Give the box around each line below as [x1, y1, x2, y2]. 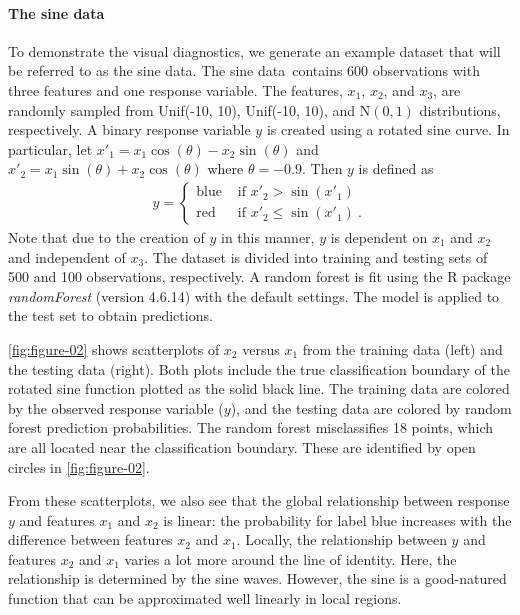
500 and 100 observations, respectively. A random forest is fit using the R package [8, 266, 511, 287]
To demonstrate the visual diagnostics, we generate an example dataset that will [8, 40, 501, 61]
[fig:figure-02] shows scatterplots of [8, 338, 220, 359]
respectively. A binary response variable [8, 119, 251, 140]
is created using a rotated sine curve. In [266, 119, 510, 140]
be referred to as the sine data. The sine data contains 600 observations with [8, 60, 480, 81]
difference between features [8, 529, 173, 550]
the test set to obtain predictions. [8, 305, 213, 326]
